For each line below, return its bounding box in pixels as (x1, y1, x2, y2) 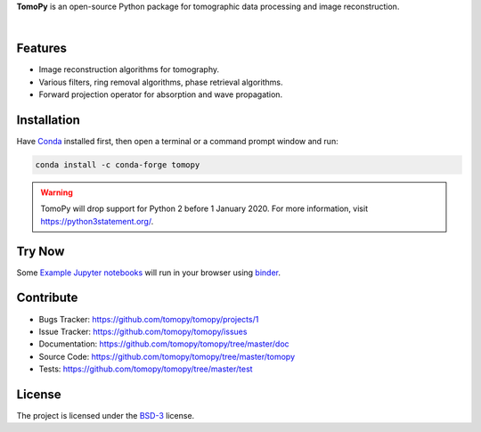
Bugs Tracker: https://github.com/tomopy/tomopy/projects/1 (38, 314, 259, 324)
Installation (16, 112, 80, 127)
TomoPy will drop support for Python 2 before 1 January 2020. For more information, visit (40, 203, 369, 214)
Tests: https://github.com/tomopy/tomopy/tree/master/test (38, 363, 253, 374)
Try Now (16, 243, 65, 258)
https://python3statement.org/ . (40, 216, 154, 226)
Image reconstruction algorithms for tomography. (38, 64, 220, 75)
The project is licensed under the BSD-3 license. (16, 411, 195, 421)
